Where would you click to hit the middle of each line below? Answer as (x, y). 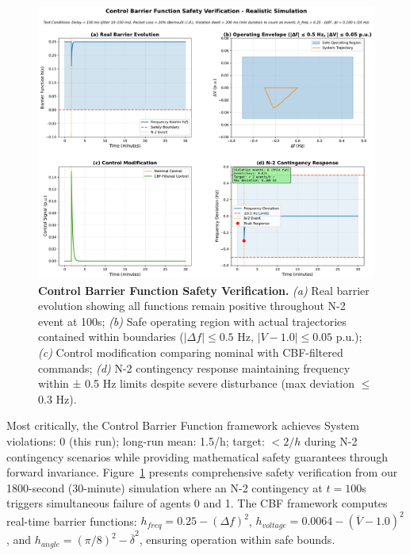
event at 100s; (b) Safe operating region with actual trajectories (192, 321)
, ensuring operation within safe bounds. (237, 540)
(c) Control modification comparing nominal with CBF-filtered (191, 352)
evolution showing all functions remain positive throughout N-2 (192, 306)
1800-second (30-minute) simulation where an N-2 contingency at (165, 487)
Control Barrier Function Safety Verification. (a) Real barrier (204, 290)
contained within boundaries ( (111, 337)
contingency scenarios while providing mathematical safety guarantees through (197, 456)
